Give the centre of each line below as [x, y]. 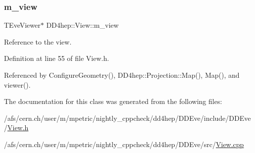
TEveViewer [22, 25]
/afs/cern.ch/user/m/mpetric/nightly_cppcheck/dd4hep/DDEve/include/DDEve [127, 118]
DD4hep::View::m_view [82, 25]
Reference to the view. [38, 41]
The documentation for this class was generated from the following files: [113, 101]
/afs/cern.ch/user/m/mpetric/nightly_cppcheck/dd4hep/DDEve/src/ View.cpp [124, 144]
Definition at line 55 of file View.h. [57, 58]
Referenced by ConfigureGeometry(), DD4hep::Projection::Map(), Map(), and [122, 75]
